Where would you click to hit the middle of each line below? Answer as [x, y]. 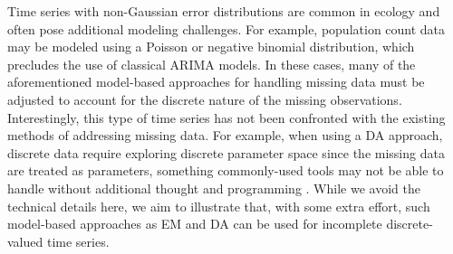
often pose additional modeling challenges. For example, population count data [226, 28]
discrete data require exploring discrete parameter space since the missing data [226, 152]
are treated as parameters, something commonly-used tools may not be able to [226, 170]
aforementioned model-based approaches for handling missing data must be [216, 82]
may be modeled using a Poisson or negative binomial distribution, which [211, 47]
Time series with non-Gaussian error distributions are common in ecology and [224, 11]
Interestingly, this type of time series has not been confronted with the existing [226, 117]
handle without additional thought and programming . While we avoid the [214, 188]
